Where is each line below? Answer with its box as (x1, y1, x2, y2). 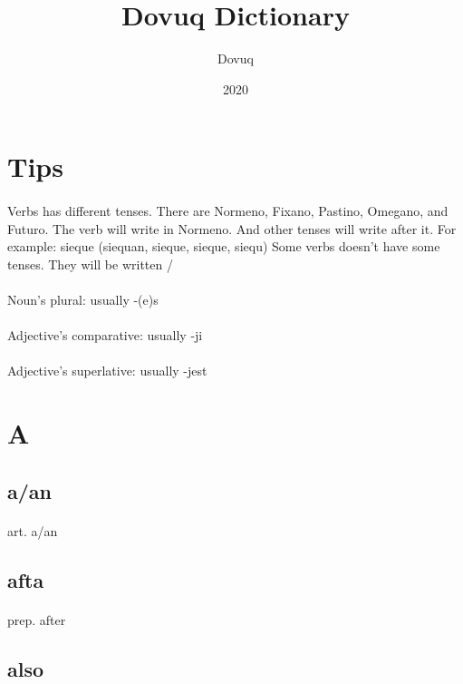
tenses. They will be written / (7, 254, 173, 273)
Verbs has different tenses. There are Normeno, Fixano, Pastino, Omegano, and (7, 201, 449, 220)
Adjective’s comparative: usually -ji (7, 326, 203, 345)
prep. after (7, 610, 66, 629)
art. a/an (7, 521, 58, 540)
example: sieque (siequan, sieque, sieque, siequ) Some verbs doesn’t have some (7, 237, 440, 256)
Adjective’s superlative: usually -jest (7, 361, 207, 380)
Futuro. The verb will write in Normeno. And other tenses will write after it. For (7, 219, 457, 238)
